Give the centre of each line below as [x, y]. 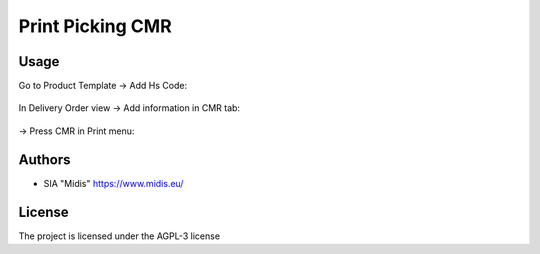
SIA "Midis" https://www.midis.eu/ [113, 183]
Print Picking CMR [95, 26]
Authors [44, 159]
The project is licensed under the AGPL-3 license [119, 236]
